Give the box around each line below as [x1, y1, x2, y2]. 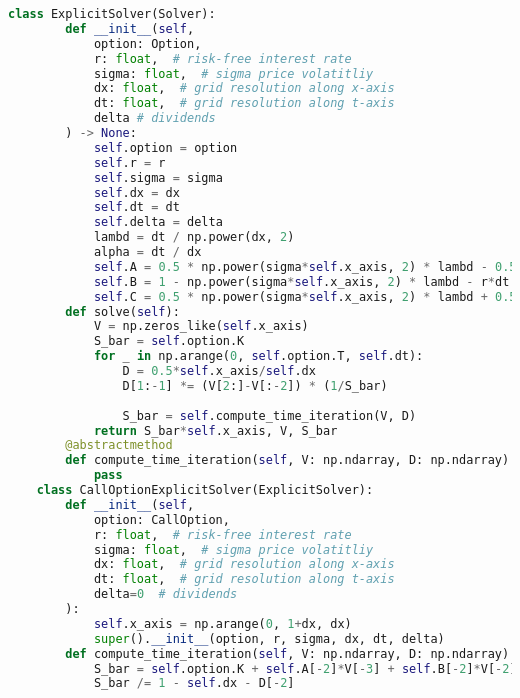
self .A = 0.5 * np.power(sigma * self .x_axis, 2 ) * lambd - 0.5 [93, 259, 517, 274]
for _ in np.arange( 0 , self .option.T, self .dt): [93, 349, 424, 364]
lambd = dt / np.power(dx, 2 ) [93, 230, 295, 245]
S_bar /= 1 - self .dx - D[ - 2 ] [93, 676, 295, 691]
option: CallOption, [93, 512, 230, 527]
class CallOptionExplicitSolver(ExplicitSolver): [36, 483, 374, 497]
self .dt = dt [93, 200, 180, 215]
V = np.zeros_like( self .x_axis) [93, 319, 309, 334]
